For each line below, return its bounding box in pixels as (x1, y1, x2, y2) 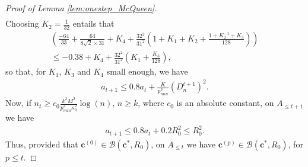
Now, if (5, 97, 31, 109)
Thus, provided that (5, 137, 78, 150)
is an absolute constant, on (176, 97, 274, 109)
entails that (72, 17, 115, 30)
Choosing (5, 17, 39, 30)
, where (138, 97, 164, 109)
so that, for (5, 65, 46, 78)
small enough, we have (106, 65, 188, 78)
